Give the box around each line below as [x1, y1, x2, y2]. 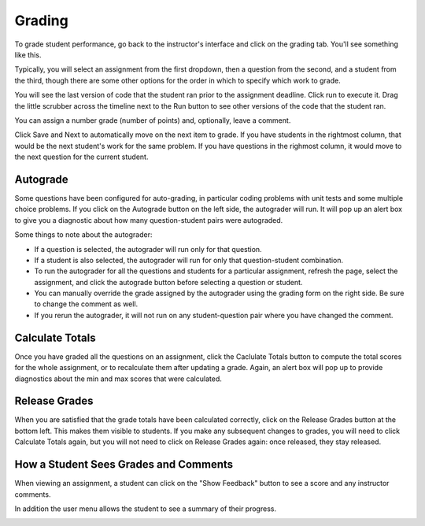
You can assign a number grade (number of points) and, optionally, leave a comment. [14, 115, 291, 125]
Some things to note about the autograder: [14, 230, 153, 239]
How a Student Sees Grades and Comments [14, 457, 234, 472]
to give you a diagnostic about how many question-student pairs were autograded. [14, 215, 283, 224]
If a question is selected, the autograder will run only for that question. [34, 244, 263, 254]
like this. [14, 50, 42, 59]
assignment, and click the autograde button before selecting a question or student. [34, 277, 303, 287]
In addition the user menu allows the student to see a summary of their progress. [14, 504, 277, 513]
